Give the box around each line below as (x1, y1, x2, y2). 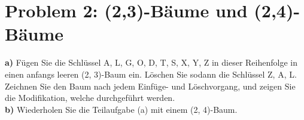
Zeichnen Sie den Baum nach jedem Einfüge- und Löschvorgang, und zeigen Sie (5, 79, 296, 92)
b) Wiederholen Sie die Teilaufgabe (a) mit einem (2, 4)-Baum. (5, 103, 238, 115)
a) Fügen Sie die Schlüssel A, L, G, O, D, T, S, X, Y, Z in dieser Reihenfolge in (5, 56, 297, 69)
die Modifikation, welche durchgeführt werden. (5, 91, 175, 104)
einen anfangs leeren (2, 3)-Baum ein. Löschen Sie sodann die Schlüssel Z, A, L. (5, 67, 297, 80)
